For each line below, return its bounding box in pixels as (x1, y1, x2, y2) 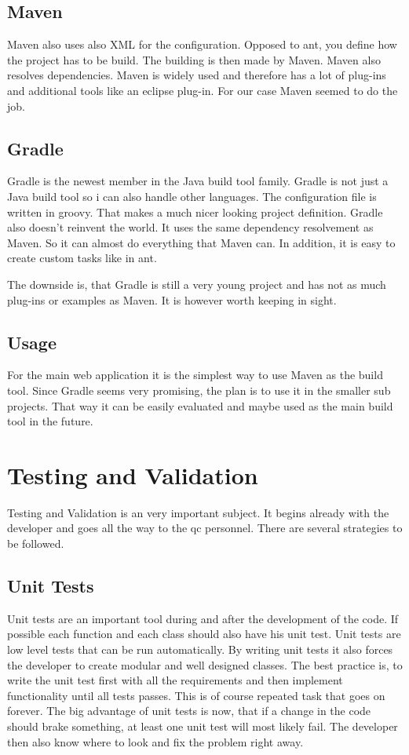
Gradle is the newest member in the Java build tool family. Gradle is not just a (7, 173, 389, 189)
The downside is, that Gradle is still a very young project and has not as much (7, 275, 386, 292)
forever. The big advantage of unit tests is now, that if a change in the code (7, 702, 371, 719)
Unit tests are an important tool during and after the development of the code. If (7, 610, 399, 626)
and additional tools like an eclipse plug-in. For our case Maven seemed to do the (7, 82, 398, 98)
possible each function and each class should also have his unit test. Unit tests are (7, 626, 401, 642)
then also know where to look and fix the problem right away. (7, 733, 304, 750)
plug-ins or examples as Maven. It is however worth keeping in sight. (7, 291, 337, 308)
